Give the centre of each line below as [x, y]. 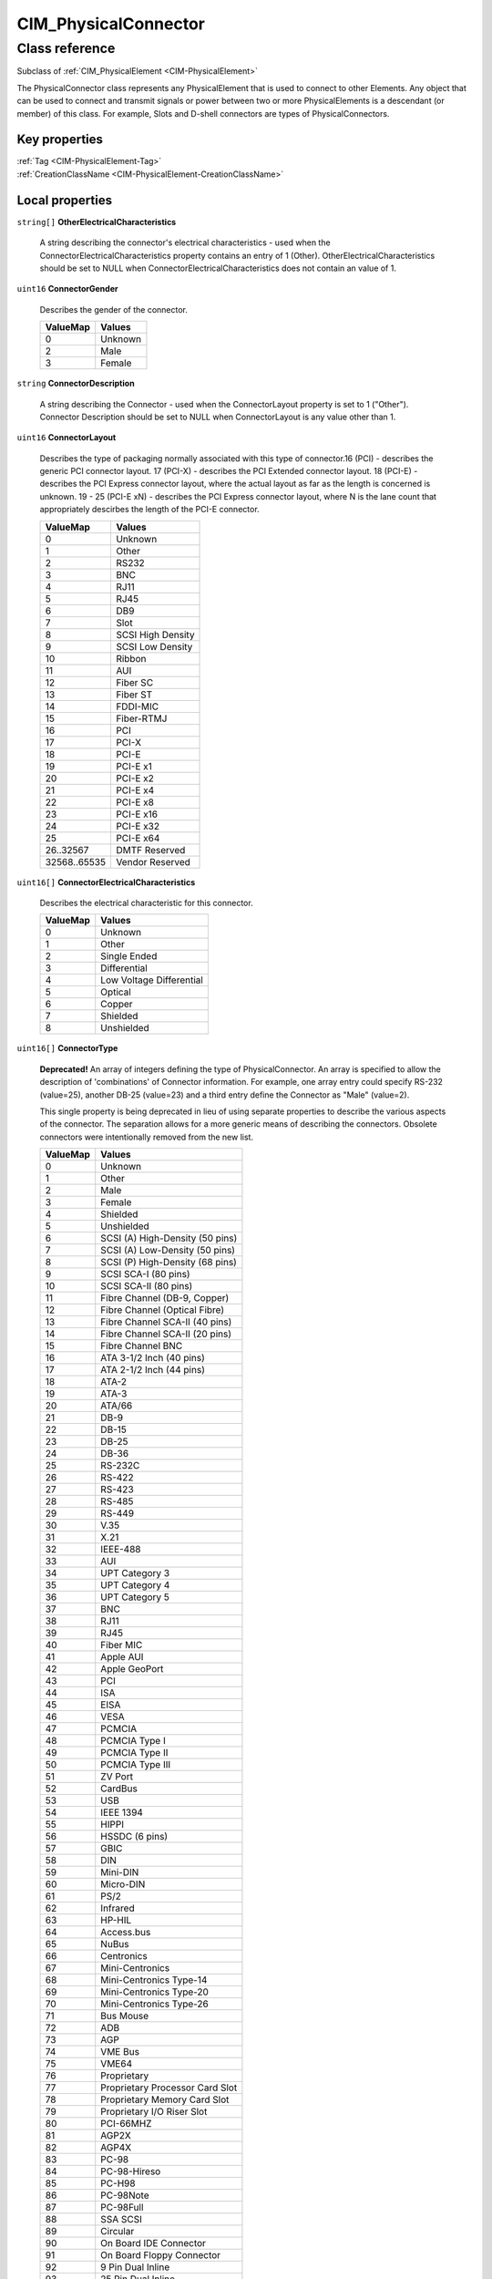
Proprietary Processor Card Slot [169, 2088]
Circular [118, 2232]
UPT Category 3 [135, 1573]
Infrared [118, 1908]
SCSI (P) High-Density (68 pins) [169, 1263]
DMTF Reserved [150, 850]
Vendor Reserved [153, 861]
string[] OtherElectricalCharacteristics [97, 222]
